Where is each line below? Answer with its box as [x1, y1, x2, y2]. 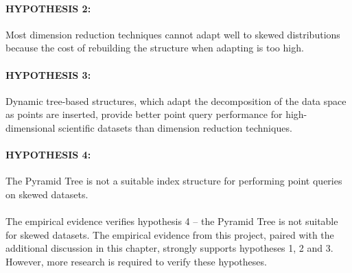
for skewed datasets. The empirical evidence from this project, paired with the [5, 227, 334, 241]
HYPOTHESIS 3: [5, 67, 91, 82]
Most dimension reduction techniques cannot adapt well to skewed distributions [5, 27, 340, 41]
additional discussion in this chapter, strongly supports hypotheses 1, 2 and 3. [5, 241, 333, 255]
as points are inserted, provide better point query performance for [5, 107, 283, 121]
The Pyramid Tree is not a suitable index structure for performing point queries [5, 174, 342, 188]
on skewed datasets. [5, 187, 89, 201]
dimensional [5, 120, 56, 134]
